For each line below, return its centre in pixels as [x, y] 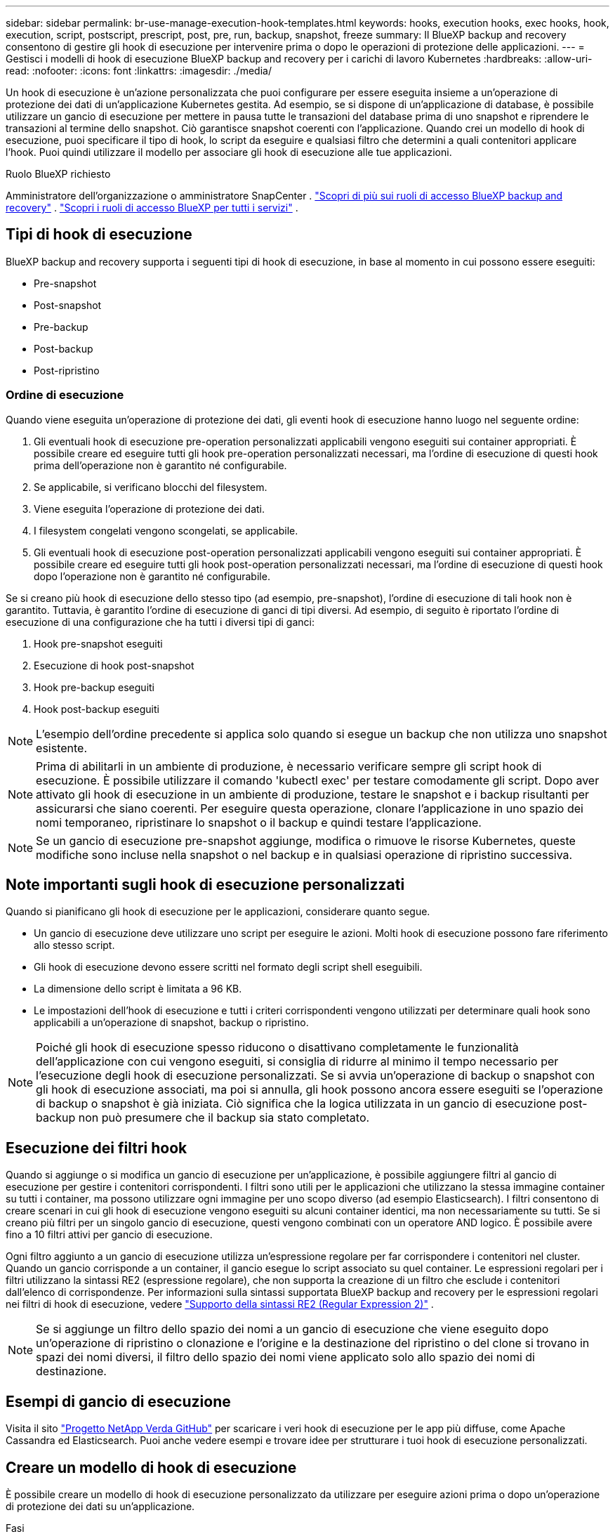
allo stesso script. [74, 945]
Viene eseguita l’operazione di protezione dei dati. [150, 509]
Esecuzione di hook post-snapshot [114, 665]
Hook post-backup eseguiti [97, 709]
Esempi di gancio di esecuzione [118, 1401]
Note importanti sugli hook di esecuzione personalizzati [205, 885]
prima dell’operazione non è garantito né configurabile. [160, 465]
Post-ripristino [67, 370]
